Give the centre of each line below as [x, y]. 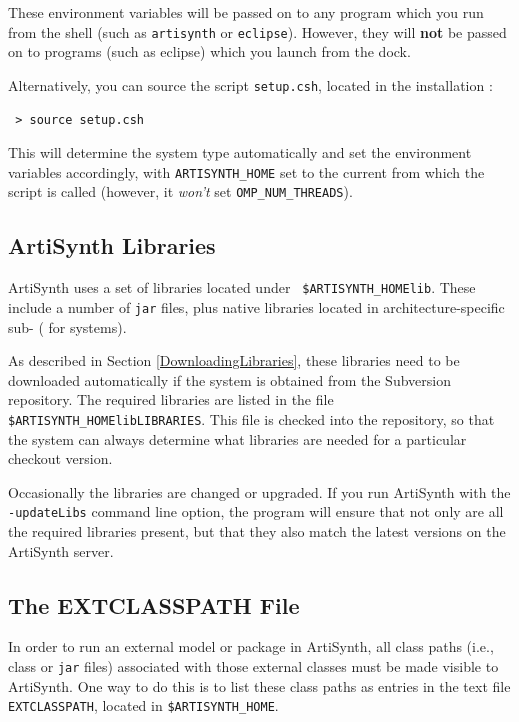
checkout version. [60, 458]
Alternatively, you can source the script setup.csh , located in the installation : [250, 84]
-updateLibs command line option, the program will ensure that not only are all [256, 511]
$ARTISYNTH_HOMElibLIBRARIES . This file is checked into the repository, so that [251, 418]
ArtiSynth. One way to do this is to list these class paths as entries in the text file [259, 685]
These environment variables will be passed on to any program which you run [246, 12]
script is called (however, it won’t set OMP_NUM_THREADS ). [180, 191]
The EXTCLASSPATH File [154, 604]
